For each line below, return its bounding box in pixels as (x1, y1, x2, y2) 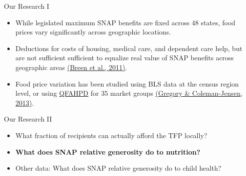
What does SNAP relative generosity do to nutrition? (15, 146, 201, 157)
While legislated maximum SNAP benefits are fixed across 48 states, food (15, 17, 236, 27)
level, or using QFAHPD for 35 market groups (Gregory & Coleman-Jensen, (15, 88, 243, 98)
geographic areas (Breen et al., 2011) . (15, 62, 127, 72)
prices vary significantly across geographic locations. (15, 27, 171, 37)
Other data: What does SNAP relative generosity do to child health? (15, 163, 222, 173)
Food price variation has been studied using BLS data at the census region (15, 78, 239, 88)
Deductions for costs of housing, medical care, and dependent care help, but (15, 43, 243, 53)
